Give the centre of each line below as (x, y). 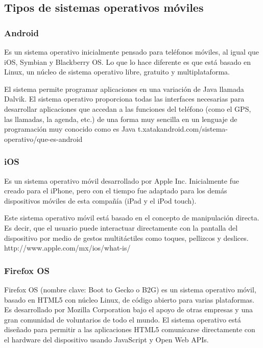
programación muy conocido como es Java (70, 129)
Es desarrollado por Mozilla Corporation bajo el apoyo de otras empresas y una (128, 309)
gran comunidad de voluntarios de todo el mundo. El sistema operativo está (123, 319)
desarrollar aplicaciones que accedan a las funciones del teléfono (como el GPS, (128, 108)
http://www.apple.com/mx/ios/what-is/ (67, 248)
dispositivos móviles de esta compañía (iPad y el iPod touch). (100, 200)
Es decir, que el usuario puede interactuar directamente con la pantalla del (121, 227)
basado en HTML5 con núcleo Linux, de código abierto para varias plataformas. (129, 299)
